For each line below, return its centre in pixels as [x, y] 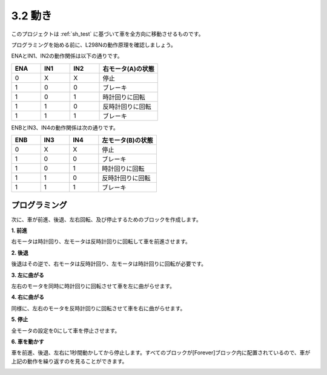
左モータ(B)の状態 [128, 140]
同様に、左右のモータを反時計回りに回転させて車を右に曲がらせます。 [98, 308]
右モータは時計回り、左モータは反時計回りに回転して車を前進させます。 [101, 241]
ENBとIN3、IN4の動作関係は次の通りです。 [65, 128]
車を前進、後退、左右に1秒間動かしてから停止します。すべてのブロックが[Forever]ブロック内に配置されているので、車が [161, 353]
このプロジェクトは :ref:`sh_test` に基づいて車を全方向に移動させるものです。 [107, 34]
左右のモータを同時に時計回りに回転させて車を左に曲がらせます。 [93, 286]
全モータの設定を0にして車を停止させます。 [66, 330]
